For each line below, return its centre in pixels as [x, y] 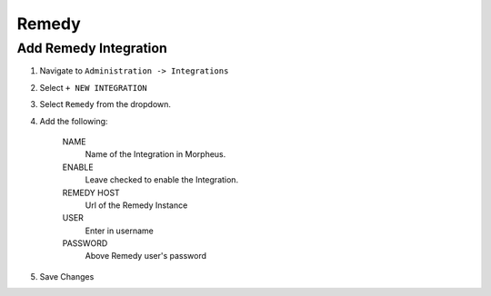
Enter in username [119, 231]
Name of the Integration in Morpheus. [155, 154]
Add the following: [74, 121]
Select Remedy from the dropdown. [105, 104]
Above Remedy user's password [146, 256]
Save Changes [67, 276]
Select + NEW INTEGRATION [93, 87]
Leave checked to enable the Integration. [162, 180]
